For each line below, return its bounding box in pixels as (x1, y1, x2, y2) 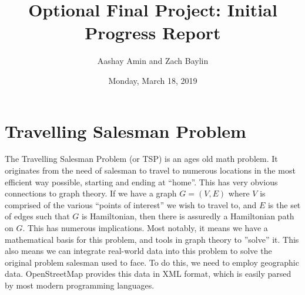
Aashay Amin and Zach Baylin (97, 55, 209, 67)
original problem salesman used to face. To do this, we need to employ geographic (5, 256, 299, 268)
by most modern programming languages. (5, 279, 155, 291)
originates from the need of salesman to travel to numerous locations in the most (5, 164, 296, 177)
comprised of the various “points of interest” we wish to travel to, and (5, 198, 257, 211)
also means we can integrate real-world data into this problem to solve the (5, 245, 272, 257)
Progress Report (85, 21, 221, 45)
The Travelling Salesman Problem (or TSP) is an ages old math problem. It (5, 152, 278, 165)
